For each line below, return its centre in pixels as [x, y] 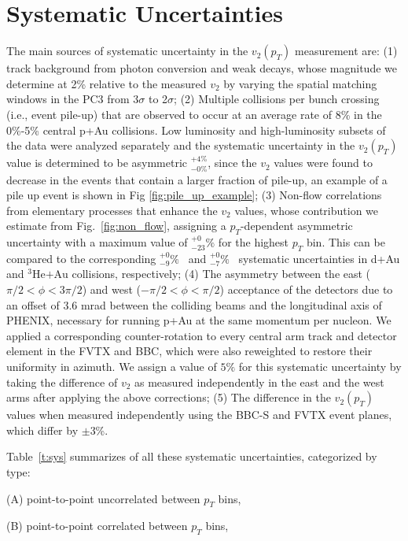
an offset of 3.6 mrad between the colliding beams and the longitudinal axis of [194, 304]
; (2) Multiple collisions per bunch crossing [277, 99]
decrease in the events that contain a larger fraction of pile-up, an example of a [197, 179]
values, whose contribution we [307, 210]
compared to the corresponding [81, 258]
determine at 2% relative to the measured [107, 83]
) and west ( [111, 289]
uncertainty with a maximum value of [97, 242]
